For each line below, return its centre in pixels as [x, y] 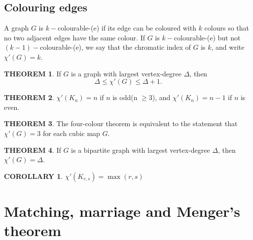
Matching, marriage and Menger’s [122, 211]
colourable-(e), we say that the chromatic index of [115, 47]
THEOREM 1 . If [33, 73]
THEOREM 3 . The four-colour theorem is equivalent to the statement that [121, 123]
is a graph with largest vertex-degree [126, 73]
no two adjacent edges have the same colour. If [74, 37]
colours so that [227, 28]
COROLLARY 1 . [34, 176]
